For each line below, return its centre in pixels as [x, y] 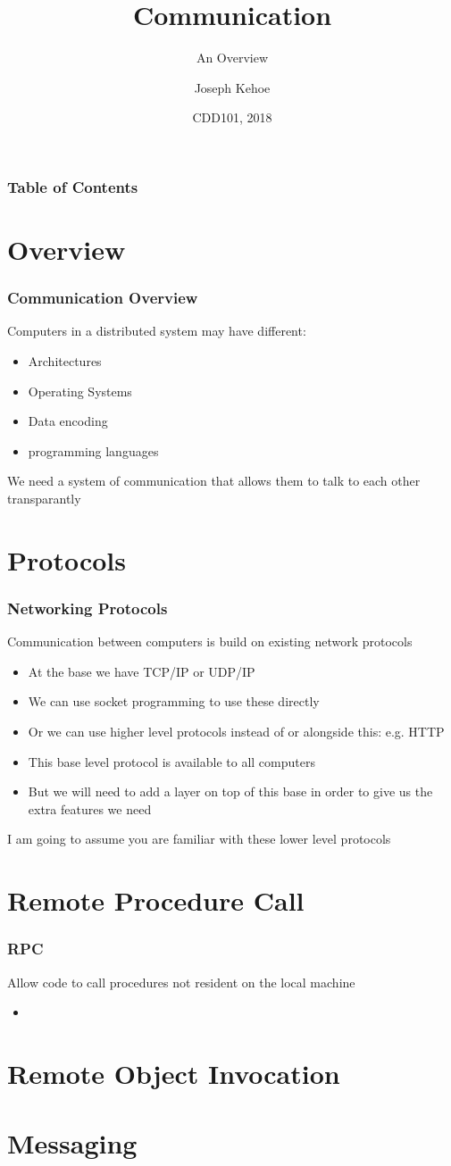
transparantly [44, 498]
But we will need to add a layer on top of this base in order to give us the [230, 791]
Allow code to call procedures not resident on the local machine [181, 982]
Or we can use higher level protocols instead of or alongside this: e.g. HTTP [236, 731]
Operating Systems [80, 391]
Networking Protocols [88, 608]
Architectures [65, 361]
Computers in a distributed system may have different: [157, 331]
